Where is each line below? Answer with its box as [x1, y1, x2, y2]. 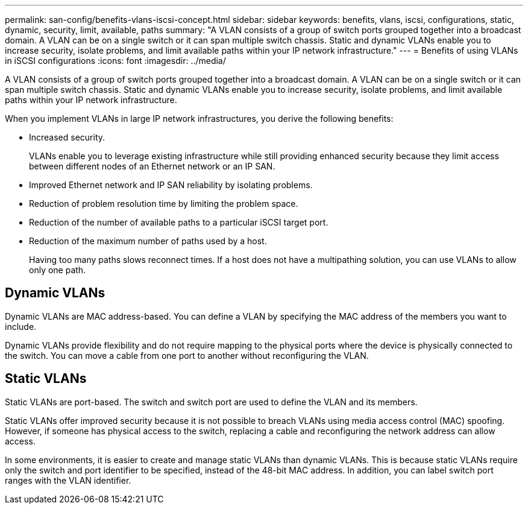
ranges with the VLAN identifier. [5, 475, 131, 485]
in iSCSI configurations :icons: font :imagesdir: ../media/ [5, 55, 226, 66]
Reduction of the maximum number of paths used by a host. [29, 236, 267, 246]
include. [5, 321, 37, 332]
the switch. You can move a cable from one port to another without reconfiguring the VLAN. [5, 350, 369, 361]
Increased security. [29, 132, 105, 142]
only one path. [29, 265, 86, 275]
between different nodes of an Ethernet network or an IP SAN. [29, 161, 275, 171]
